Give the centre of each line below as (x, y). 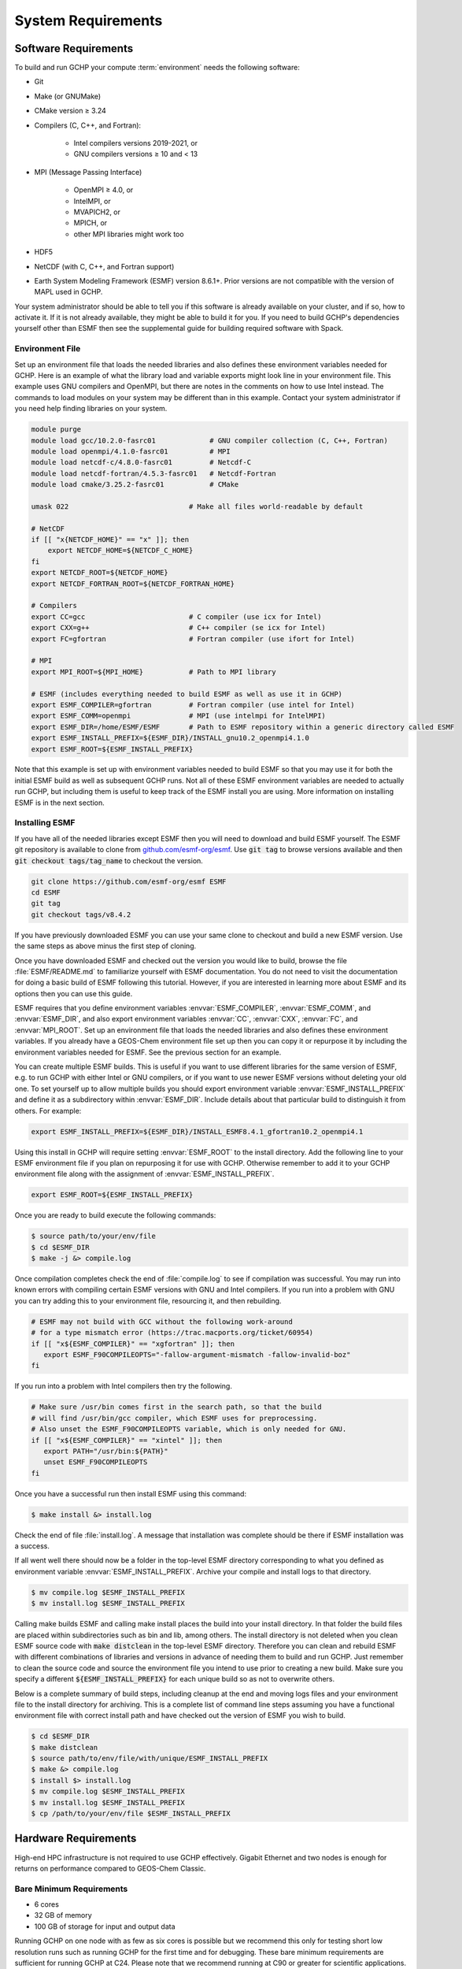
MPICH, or (91, 223)
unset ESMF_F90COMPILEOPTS (96, 1462)
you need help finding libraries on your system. (91, 409)
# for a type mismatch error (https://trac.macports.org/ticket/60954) (172, 1333)
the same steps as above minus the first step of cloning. (105, 946)
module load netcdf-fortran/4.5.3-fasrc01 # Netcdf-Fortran (153, 473)
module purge (56, 430)
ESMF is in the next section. (60, 803)
